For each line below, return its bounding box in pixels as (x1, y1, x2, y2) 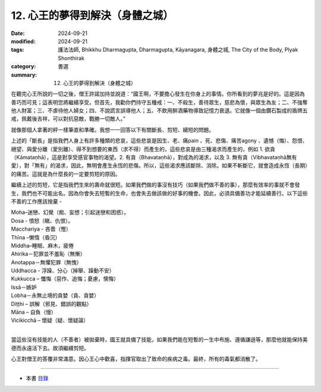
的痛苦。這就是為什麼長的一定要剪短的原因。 (11, 170, 121, 178)
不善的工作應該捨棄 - (11, 198, 62, 205)
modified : (11, 37, 36, 45)
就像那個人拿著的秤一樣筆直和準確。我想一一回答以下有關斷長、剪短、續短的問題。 (11, 126, 214, 133)
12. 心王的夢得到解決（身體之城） (11, 9, 174, 22)
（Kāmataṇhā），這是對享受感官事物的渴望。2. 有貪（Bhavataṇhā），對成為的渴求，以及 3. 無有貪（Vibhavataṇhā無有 (11, 154, 297, 161)
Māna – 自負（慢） (11, 309, 56, 316)
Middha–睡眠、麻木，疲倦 (11, 242, 74, 249)
